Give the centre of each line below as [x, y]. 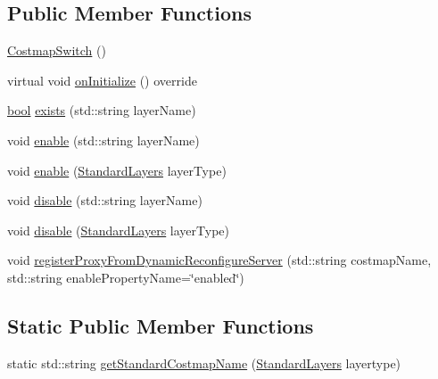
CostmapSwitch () [57, 50]
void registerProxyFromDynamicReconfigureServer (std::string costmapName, [219, 260]
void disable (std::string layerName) [105, 200]
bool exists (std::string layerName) [102, 110]
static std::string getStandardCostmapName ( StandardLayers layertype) [204, 363]
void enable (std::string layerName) [103, 140]
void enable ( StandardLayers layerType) [117, 170]
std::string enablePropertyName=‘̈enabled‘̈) [126, 277]
